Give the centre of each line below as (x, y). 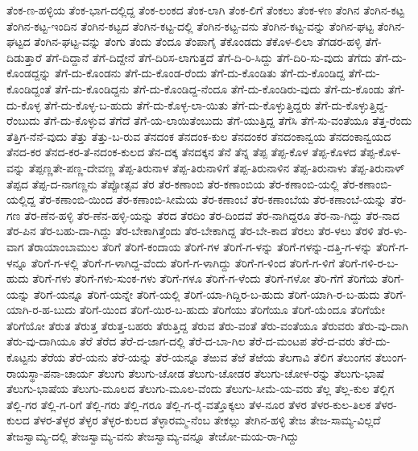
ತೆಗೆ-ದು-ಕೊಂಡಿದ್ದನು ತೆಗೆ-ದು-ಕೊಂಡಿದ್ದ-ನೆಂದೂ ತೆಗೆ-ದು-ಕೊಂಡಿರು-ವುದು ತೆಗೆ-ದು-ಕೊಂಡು (219, 88)
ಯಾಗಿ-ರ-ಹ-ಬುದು (41, 310)
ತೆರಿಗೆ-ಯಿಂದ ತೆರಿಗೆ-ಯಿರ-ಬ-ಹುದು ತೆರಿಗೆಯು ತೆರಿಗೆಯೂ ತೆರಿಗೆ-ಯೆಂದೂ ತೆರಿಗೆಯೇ (232, 310)
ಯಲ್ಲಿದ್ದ (21, 199)
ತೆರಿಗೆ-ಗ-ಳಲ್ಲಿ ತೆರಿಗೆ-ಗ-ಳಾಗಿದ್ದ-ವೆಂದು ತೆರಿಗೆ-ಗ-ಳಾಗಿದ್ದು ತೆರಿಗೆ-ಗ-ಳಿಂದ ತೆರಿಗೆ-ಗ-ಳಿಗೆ (183, 262)
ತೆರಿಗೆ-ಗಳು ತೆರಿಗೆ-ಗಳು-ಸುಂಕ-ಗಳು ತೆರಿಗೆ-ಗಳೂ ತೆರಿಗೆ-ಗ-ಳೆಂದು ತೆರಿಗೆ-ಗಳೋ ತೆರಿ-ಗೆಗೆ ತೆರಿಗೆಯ (205, 278)
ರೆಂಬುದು (23, 120)
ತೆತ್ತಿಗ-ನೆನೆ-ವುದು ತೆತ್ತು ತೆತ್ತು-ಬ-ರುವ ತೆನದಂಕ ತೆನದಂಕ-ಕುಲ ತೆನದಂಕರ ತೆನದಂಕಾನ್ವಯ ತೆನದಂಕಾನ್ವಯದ (199, 136)
